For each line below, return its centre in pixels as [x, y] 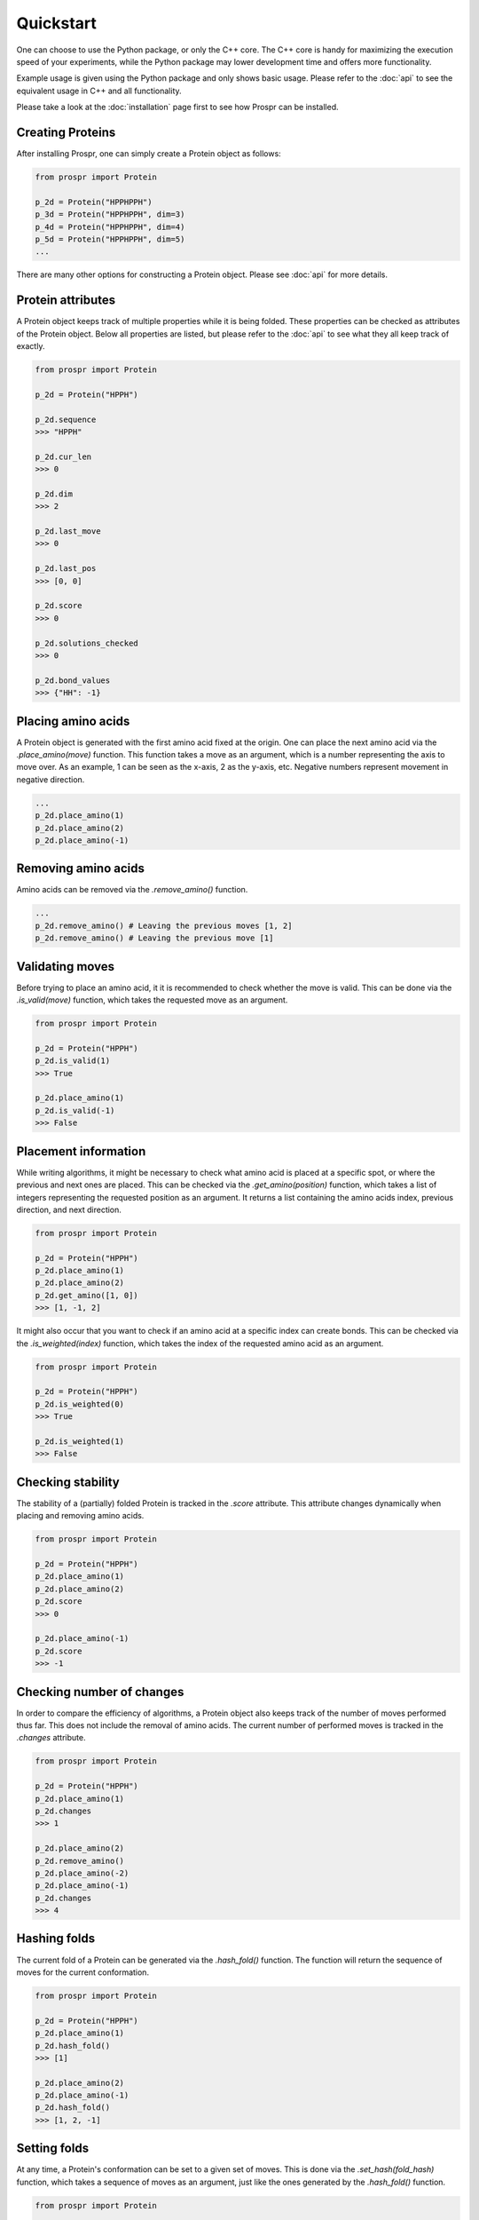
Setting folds [52, 2149]
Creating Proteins [66, 132]
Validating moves [66, 967]
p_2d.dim [54, 494]
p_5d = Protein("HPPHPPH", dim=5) [110, 239]
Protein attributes [66, 301]
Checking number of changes [100, 1692]
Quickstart [57, 23]
